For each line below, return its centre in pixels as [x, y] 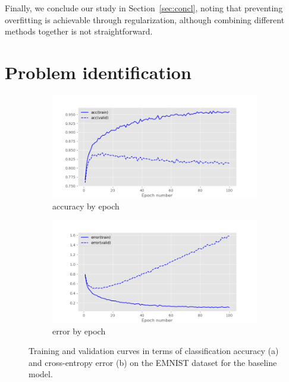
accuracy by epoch [86, 206]
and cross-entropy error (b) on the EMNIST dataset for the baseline [153, 362]
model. [41, 374]
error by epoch [79, 331]
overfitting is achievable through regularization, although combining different [145, 19]
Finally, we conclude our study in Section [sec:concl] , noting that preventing [144, 8]
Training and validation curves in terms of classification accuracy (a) [154, 351]
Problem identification [98, 72]
